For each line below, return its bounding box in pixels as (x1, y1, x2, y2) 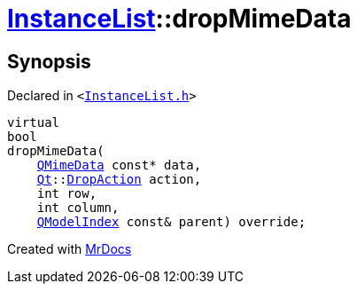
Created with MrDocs (7, 241, 132, 257)
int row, (36, 186, 97, 201)
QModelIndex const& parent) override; (36, 215, 307, 230)
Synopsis (7, 50, 91, 73)
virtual (7, 115, 60, 130)
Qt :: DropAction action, (36, 172, 202, 187)
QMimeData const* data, (36, 158, 202, 173)
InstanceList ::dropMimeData (7, 4, 352, 34)
